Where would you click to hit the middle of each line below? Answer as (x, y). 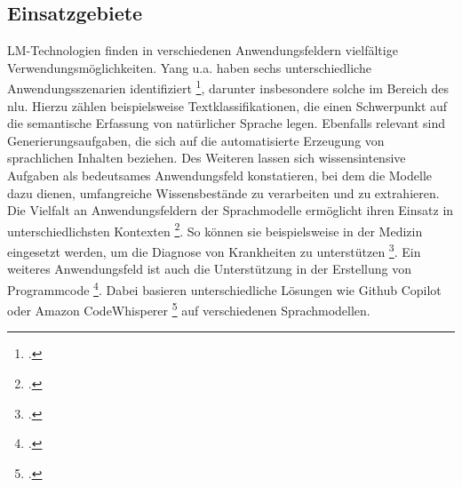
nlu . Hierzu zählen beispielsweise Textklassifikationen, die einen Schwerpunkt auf (227, 105)
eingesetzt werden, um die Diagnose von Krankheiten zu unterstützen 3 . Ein (214, 250)
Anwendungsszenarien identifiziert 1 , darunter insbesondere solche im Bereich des (228, 87)
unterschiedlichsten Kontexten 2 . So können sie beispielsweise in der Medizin (215, 229)
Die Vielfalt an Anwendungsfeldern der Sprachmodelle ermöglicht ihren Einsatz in (231, 210)
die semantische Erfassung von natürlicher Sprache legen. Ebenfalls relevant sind (227, 123)
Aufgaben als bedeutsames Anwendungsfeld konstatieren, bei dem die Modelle (219, 176)
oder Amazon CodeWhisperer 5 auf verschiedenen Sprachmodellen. (189, 309)
